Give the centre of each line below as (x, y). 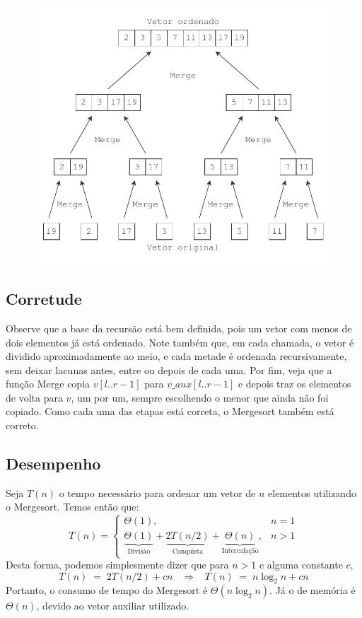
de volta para (34, 397)
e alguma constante (301, 565)
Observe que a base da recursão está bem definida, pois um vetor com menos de (179, 328)
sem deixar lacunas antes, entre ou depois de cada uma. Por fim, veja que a (169, 369)
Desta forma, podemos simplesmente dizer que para (117, 565)
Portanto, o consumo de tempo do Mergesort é (107, 590)
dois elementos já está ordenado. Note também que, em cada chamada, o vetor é (180, 342)
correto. (22, 425)
